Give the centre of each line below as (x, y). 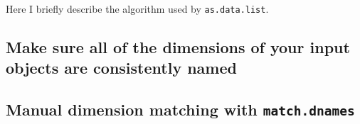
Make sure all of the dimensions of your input (178, 47)
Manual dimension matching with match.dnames (180, 109)
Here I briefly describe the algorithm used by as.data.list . (137, 9)
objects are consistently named (121, 68)
